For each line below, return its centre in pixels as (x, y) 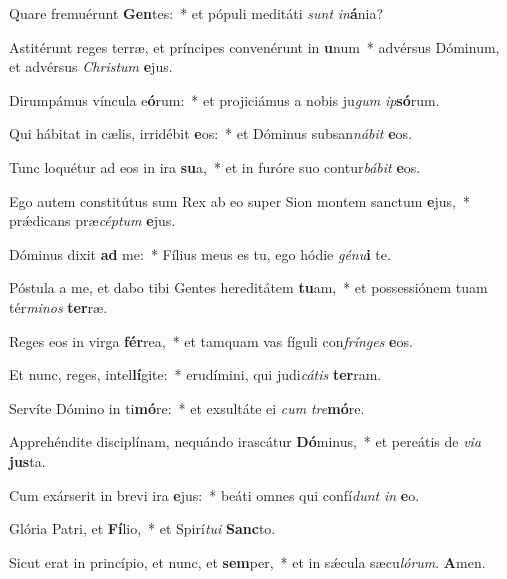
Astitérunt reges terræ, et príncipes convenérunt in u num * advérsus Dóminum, (254, 46)
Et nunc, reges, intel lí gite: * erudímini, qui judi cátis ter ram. (195, 374)
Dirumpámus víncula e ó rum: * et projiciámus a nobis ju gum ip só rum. (224, 99)
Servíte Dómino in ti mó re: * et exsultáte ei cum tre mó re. (187, 407)
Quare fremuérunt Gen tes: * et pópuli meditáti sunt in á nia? (196, 13)
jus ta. (27, 460)
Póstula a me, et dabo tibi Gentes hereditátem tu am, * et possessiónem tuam (248, 287)
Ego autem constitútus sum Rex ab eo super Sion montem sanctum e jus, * (239, 200)
